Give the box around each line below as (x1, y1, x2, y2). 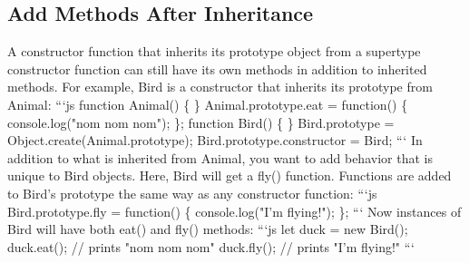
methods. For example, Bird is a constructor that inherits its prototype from (7, 77, 433, 96)
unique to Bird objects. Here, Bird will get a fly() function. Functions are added (7, 166, 452, 185)
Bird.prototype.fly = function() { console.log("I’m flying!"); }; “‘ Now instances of (7, 201, 462, 220)
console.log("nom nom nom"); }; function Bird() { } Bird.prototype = (7, 112, 395, 131)
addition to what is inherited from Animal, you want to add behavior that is (7, 148, 433, 167)
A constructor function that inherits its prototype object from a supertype (7, 42, 421, 61)
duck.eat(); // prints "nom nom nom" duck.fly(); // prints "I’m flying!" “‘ (7, 237, 415, 256)
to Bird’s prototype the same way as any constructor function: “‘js (7, 183, 377, 202)
